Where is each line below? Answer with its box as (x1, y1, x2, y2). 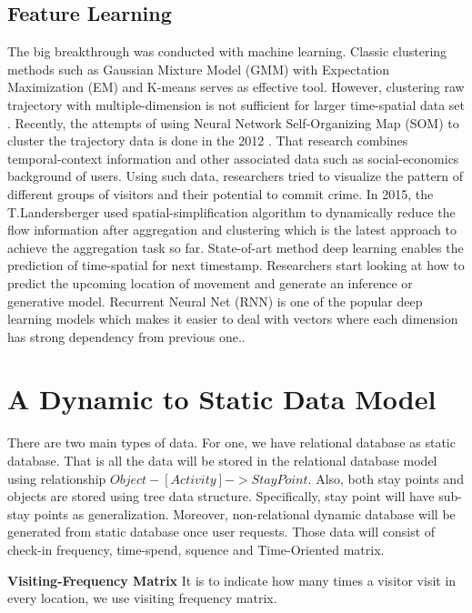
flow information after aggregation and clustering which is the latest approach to (7, 220, 457, 239)
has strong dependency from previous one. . (7, 327, 246, 346)
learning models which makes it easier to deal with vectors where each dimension (7, 309, 458, 328)
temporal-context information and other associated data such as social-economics (7, 148, 459, 167)
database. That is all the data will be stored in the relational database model (7, 451, 437, 470)
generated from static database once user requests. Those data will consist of (7, 522, 436, 541)
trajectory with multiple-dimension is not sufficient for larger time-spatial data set (7, 95, 466, 114)
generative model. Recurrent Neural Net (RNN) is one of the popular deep (7, 291, 423, 310)
